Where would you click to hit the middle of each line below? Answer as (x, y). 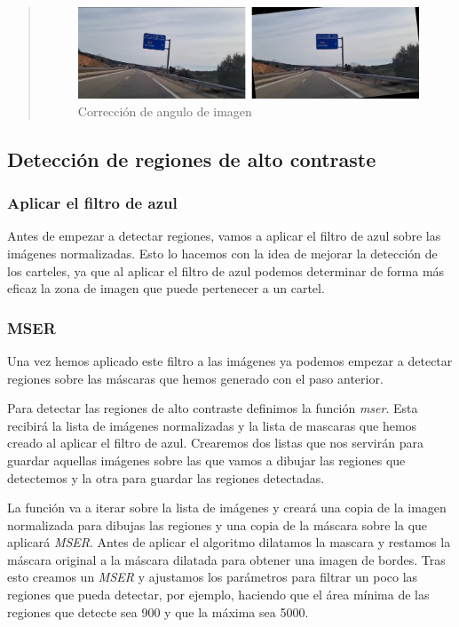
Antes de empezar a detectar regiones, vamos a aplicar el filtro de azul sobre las (224, 236)
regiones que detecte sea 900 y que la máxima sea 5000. (158, 611)
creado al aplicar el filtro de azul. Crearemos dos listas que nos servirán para (215, 443)
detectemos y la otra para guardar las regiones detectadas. (166, 477)
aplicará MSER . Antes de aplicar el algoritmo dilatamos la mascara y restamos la (229, 542)
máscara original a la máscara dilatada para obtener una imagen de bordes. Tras (226, 559)
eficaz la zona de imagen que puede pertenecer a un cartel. (166, 288)
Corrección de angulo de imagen (165, 111)
